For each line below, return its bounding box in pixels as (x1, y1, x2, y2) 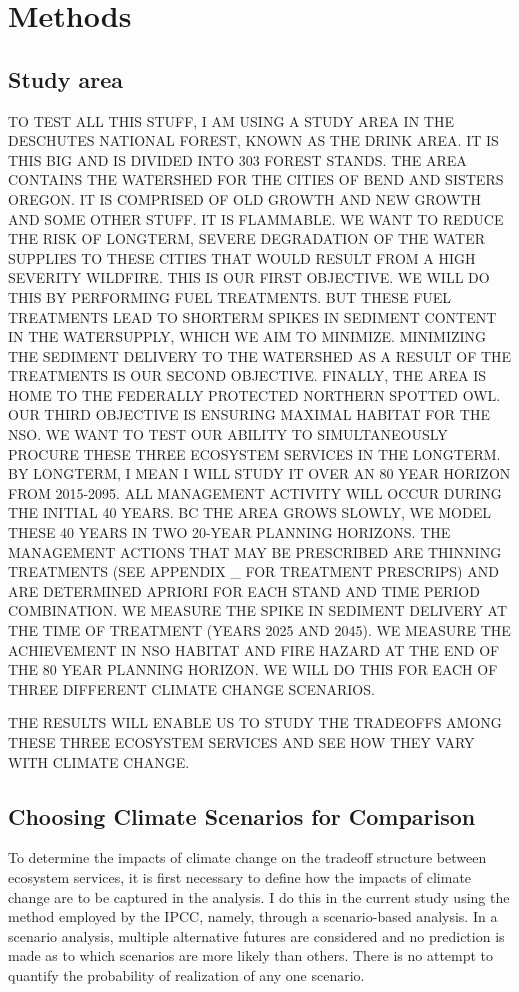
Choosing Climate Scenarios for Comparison (8, 800, 476, 831)
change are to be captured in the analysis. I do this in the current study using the (8, 886, 510, 907)
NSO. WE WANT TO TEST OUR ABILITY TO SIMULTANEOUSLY (8, 424, 448, 445)
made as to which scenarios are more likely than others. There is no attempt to (8, 945, 494, 966)
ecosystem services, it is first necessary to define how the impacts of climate (8, 866, 472, 887)
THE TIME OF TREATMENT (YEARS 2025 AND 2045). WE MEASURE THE (8, 620, 511, 641)
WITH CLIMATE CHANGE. (8, 751, 190, 772)
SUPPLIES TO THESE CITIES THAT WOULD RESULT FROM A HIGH (8, 247, 476, 268)
